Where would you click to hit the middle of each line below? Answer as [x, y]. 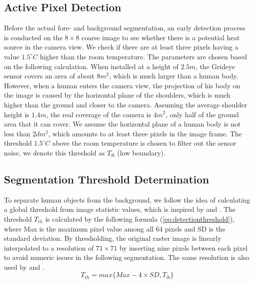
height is [17, 114]
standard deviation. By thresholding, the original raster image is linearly [113, 238]
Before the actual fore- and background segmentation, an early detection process [125, 28]
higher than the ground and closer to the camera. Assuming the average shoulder [126, 104]
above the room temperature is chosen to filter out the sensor [144, 143]
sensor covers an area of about [49, 76]
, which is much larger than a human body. [173, 76]
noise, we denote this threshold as [55, 152]
